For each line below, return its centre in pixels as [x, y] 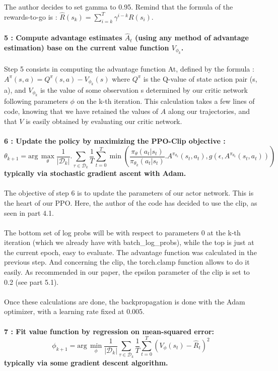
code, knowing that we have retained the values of [81, 111]
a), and [15, 90]
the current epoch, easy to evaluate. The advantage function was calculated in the [130, 252]
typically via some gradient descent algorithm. [86, 362]
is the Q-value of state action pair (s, [200, 78]
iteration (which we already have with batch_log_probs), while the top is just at [129, 242]
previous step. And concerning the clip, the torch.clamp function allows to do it [127, 262]
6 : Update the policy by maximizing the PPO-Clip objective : [115, 140]
